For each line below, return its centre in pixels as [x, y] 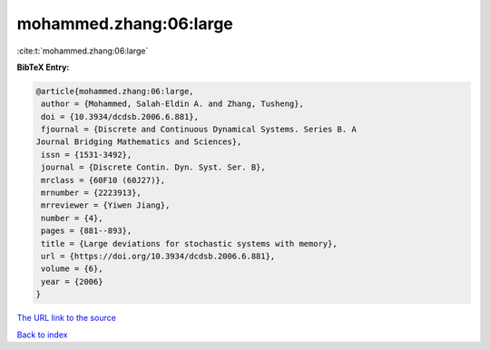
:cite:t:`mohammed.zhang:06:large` [83, 51]
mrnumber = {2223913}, [92, 193]
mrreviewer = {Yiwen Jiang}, [106, 205]
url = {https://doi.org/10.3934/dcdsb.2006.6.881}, [158, 256]
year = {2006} [72, 282]
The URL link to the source [67, 318]
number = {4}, [72, 218]
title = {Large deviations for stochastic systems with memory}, [189, 243]
